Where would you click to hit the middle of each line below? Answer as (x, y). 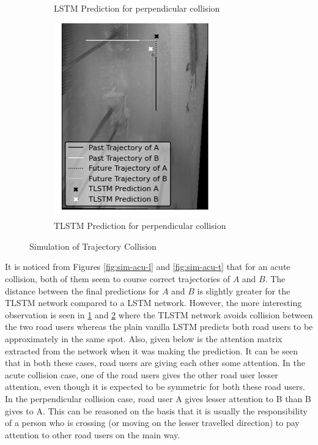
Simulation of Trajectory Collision (93, 246)
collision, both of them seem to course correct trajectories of (117, 278)
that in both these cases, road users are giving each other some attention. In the (155, 363)
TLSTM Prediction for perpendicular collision (140, 226)
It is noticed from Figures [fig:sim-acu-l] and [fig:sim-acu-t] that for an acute (148, 267)
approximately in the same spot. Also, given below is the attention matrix (144, 338)
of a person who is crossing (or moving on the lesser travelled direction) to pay (152, 423)
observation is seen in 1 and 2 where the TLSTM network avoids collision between (159, 314)
